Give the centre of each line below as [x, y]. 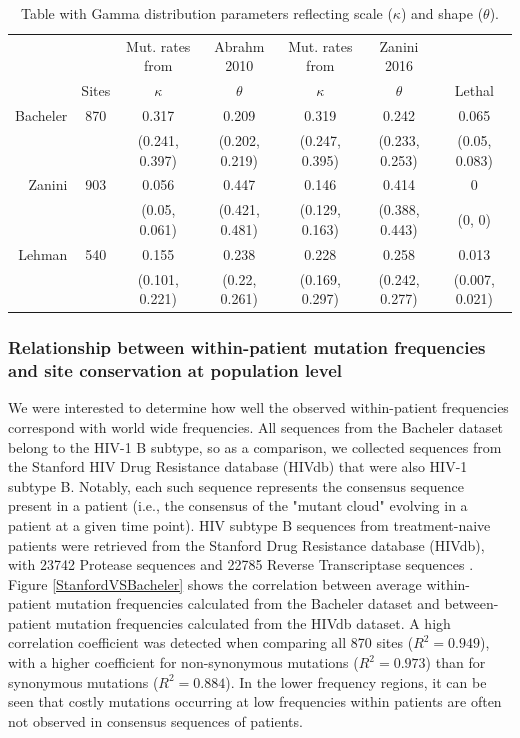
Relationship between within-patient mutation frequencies [247, 347]
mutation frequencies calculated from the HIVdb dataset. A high [253, 622]
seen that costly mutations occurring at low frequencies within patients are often [255, 701]
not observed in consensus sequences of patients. [155, 720]
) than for [455, 662]
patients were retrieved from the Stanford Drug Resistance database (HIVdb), [246, 544]
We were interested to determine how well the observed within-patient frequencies [258, 407]
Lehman [43, 253]
